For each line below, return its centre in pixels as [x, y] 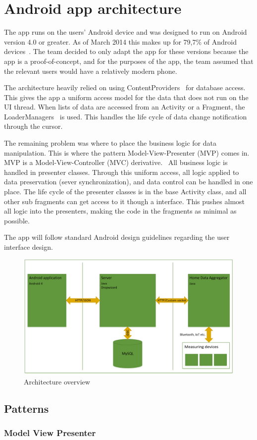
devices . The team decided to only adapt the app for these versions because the [126, 51]
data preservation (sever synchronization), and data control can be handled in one [128, 182]
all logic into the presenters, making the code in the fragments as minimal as [120, 211]
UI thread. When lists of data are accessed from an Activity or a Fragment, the [125, 107]
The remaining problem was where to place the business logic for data [110, 143]
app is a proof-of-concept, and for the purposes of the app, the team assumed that [129, 61]
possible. [17, 220]
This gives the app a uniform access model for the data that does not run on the [126, 97]
